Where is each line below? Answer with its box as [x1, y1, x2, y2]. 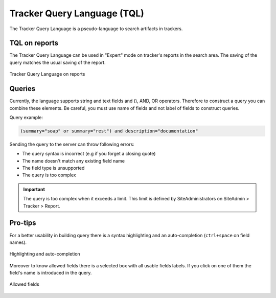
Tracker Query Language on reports [9, 71, 85, 77]
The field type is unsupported [22, 165, 85, 171]
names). [9, 239, 27, 245]
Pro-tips [9, 219, 36, 227]
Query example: [9, 114, 43, 120]
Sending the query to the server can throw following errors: [9, 141, 135, 147]
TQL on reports [9, 39, 59, 48]
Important [23, 186, 45, 192]
